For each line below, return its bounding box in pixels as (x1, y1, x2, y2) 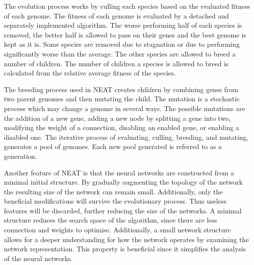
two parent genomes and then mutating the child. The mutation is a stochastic (4, 94, 240, 104)
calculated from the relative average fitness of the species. (4, 68, 176, 78)
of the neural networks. (4, 253, 73, 263)
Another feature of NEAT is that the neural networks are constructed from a (4, 167, 234, 177)
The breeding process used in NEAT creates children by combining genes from (4, 84, 238, 94)
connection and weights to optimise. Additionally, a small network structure (4, 225, 231, 235)
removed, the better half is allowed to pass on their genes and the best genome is (4, 29, 246, 39)
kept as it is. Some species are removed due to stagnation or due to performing (4, 39, 240, 49)
